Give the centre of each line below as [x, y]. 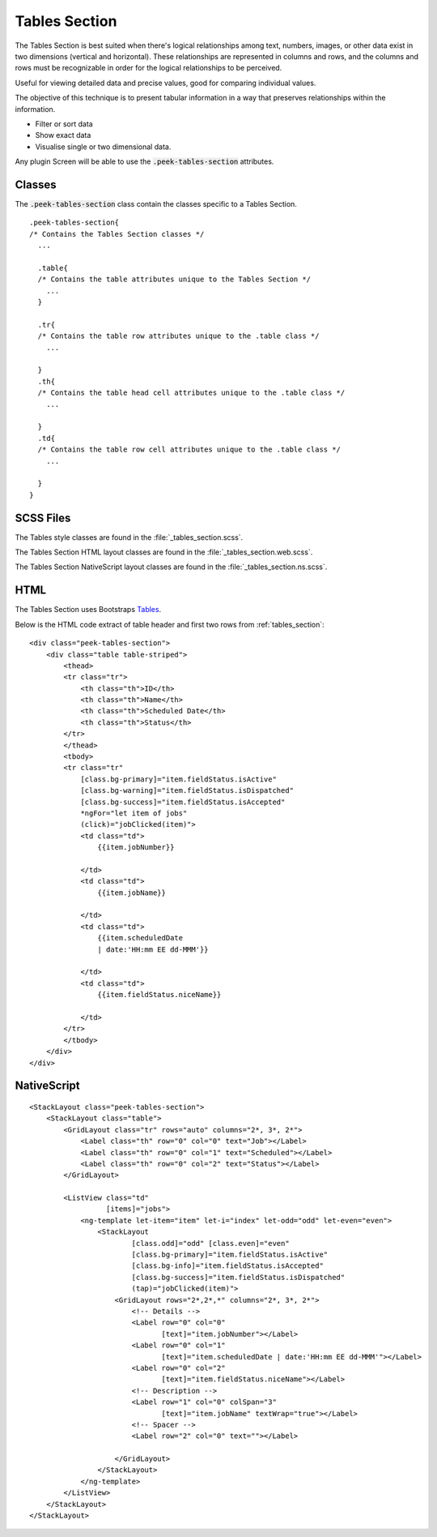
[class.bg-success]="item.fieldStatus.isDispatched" [238, 1277]
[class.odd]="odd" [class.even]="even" [211, 1243]
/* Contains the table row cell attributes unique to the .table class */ [189, 450]
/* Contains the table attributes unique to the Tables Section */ [174, 279]
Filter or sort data [64, 124]
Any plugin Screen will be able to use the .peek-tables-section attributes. [144, 161]
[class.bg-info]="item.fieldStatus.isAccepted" [227, 1266]
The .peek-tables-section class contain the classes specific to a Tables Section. [156, 203]
